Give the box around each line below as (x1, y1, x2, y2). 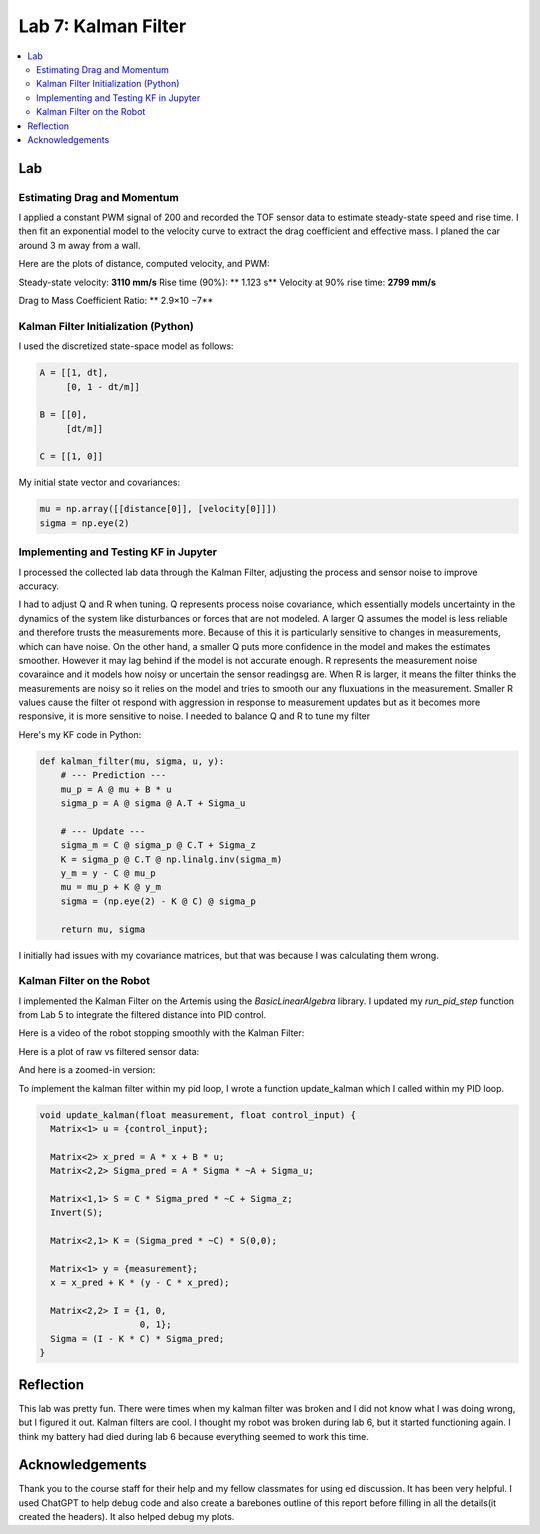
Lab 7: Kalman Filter (18, 15, 187, 37)
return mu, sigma (60, 923, 146, 935)
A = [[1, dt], (39, 367, 109, 379)
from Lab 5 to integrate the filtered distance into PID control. (18, 1009, 267, 1021)
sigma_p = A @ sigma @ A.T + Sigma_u (60, 798, 246, 809)
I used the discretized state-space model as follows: (18, 340, 234, 352)
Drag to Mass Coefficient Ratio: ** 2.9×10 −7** (18, 295, 214, 306)
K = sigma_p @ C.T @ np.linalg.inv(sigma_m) (60, 853, 283, 865)
